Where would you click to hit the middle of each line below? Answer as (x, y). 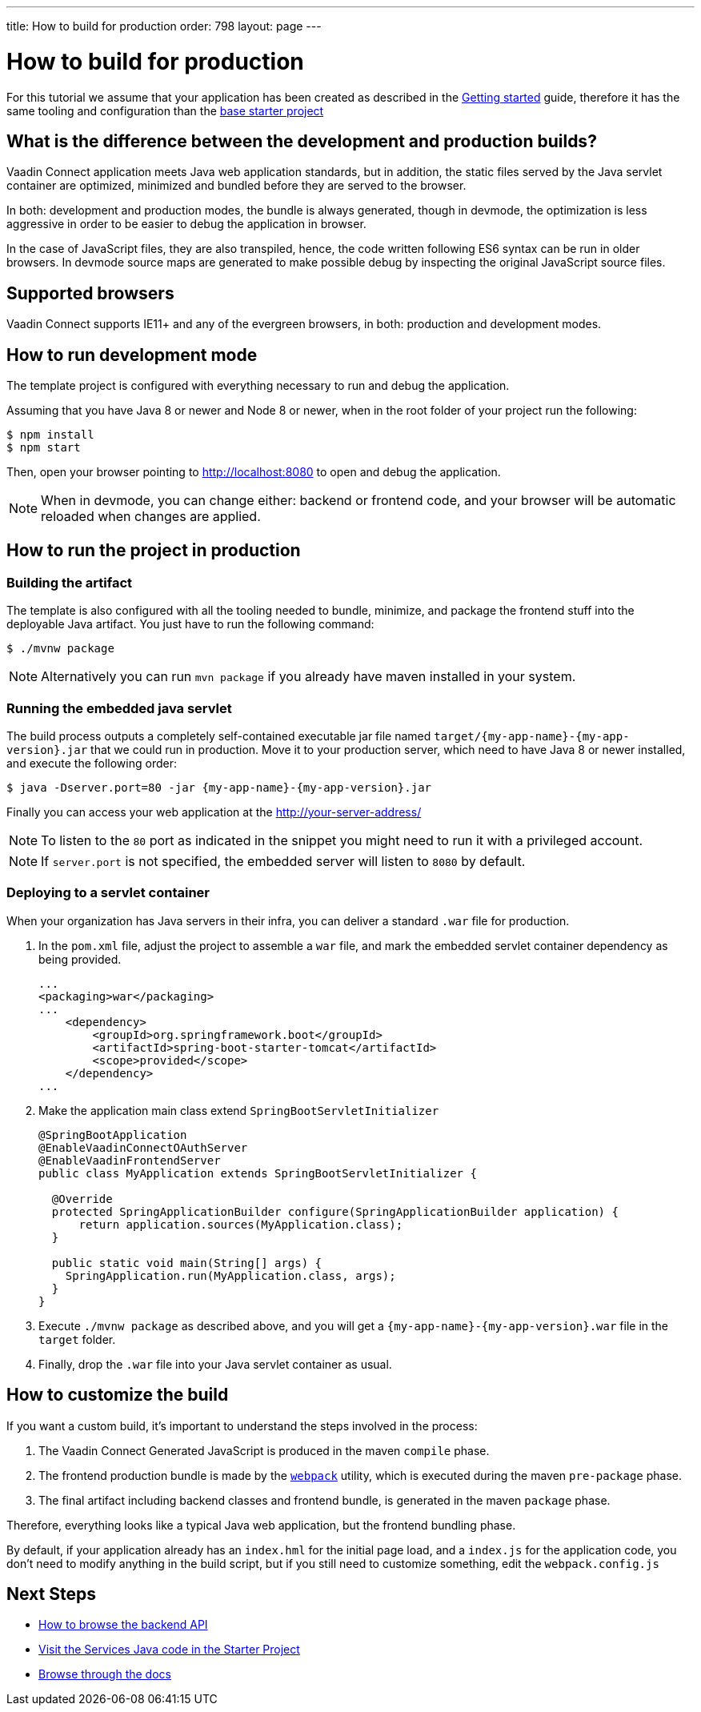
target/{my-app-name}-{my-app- (532, 736)
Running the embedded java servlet (119, 708)
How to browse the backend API (123, 1625)
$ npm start (44, 448)
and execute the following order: (92, 763)
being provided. (80, 959)
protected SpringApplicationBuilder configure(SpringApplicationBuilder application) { (335, 1211)
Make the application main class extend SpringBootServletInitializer (239, 1110)
